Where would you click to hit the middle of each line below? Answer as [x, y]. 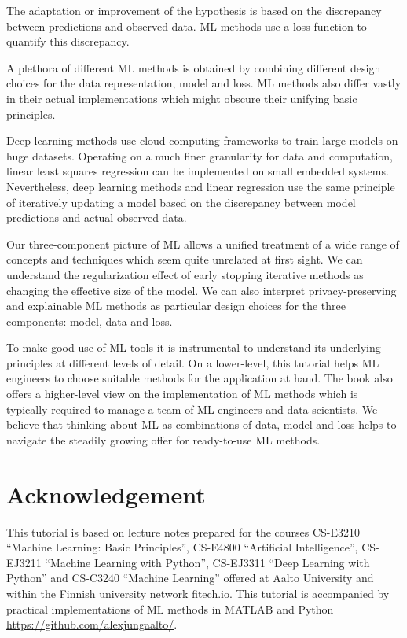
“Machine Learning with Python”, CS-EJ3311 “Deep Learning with [207, 562]
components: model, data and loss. [90, 321]
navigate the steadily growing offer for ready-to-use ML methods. [163, 439]
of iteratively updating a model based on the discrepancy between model [181, 202]
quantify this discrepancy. [68, 41]
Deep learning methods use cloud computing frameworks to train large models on [202, 140]
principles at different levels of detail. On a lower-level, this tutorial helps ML [193, 362]
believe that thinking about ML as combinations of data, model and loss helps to [202, 424]
